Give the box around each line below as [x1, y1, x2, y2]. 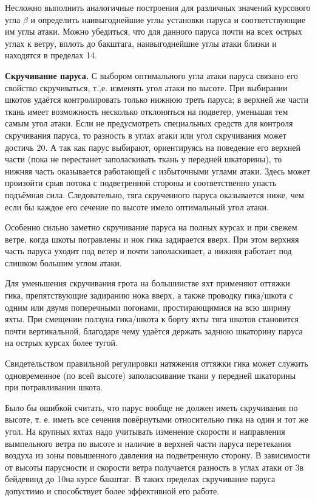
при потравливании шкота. [5, 381, 103, 393]
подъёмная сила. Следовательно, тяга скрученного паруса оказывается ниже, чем [5, 188, 304, 201]
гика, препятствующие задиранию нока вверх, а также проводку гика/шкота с [5, 289, 293, 302]
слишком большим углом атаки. [5, 256, 122, 269]
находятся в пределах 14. [5, 49, 97, 61]
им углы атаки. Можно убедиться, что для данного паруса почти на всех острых [5, 25, 302, 38]
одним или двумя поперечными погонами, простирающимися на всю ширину [5, 300, 291, 313]
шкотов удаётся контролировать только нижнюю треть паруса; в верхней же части [5, 93, 309, 106]
